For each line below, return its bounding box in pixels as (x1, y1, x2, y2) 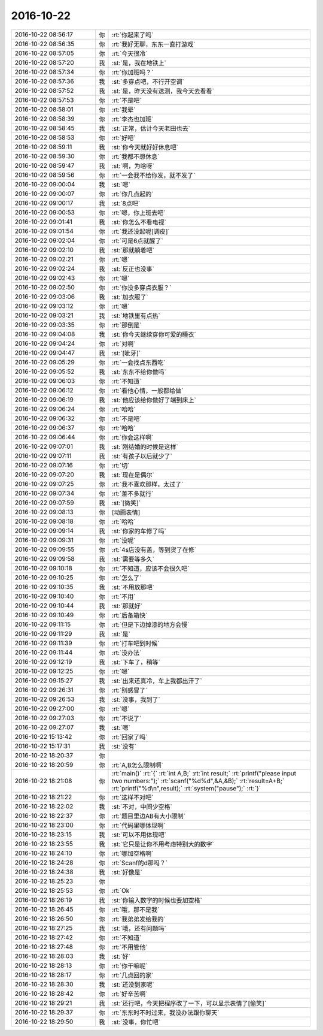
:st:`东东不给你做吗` (111, 367, 167, 376)
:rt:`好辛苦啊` (111, 989, 148, 998)
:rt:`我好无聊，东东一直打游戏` (111, 40, 196, 48)
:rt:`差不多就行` (111, 489, 154, 497)
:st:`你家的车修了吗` (111, 527, 167, 535)
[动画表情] (111, 508, 141, 517)
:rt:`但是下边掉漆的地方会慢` (111, 620, 190, 629)
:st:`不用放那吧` (111, 583, 155, 591)
